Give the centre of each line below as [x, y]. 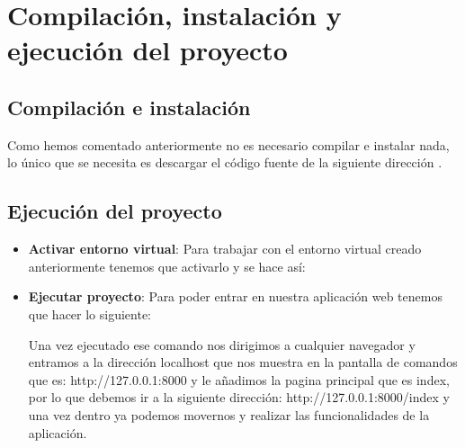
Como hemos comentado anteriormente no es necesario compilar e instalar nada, [228, 144]
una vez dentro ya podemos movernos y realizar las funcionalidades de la [229, 414]
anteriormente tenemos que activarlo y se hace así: [167, 266]
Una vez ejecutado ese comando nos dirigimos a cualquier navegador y [222, 344]
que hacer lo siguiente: [90, 314]
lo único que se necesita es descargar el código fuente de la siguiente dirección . [225, 162]
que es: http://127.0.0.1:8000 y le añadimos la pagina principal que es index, [239, 379]
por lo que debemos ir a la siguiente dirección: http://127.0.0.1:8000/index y [239, 397]
